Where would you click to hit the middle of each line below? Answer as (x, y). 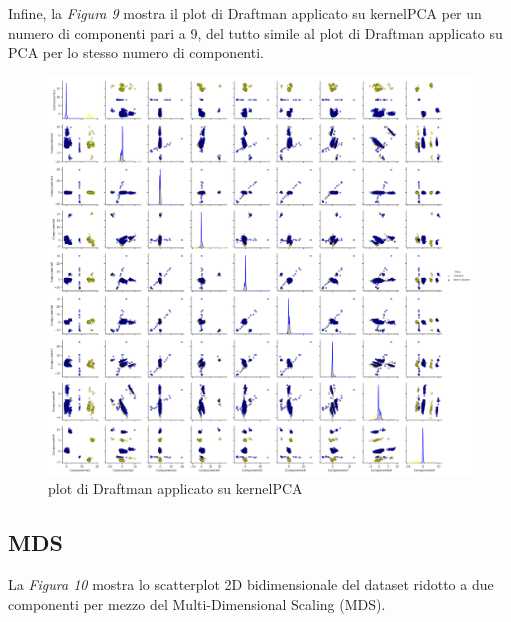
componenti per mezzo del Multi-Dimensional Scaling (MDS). (197, 603)
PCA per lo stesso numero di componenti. (136, 52)
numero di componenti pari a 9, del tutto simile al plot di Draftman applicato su (255, 32)
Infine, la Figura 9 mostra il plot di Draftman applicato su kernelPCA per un (245, 13)
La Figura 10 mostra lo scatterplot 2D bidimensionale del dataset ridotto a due (251, 584)
